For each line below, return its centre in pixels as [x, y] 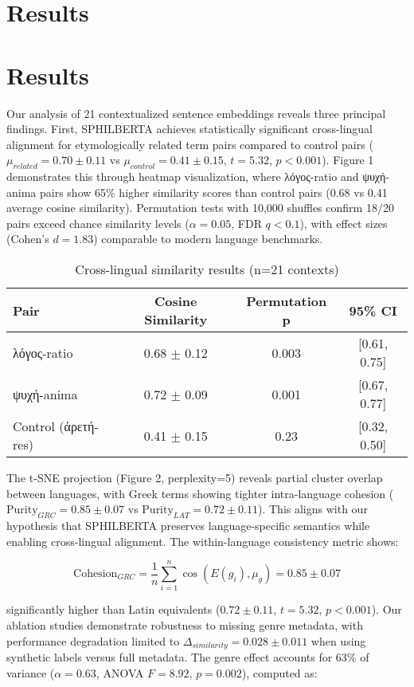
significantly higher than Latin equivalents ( [113, 609]
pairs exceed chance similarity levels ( [98, 223]
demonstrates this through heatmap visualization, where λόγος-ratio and [183, 177]
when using [338, 640]
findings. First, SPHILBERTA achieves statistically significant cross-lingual [189, 129]
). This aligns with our [313, 509]
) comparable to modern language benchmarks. [208, 239]
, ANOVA [120, 672]
